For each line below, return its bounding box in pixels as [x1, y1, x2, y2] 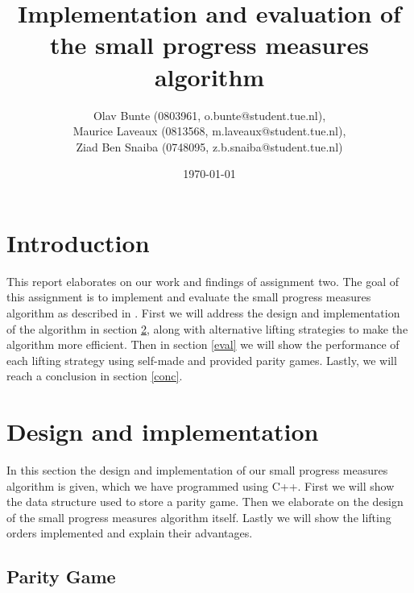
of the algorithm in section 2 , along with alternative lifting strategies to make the [6, 320, 408, 337]
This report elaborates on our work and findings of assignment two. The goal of [6, 272, 400, 289]
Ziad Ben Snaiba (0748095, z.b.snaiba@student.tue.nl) [76, 138, 343, 155]
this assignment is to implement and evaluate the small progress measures [6, 288, 371, 305]
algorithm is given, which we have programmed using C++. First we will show [6, 477, 395, 494]
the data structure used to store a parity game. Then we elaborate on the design [6, 493, 404, 510]
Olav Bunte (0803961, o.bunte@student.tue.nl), [93, 106, 326, 123]
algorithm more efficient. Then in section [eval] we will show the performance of [6, 336, 400, 353]
